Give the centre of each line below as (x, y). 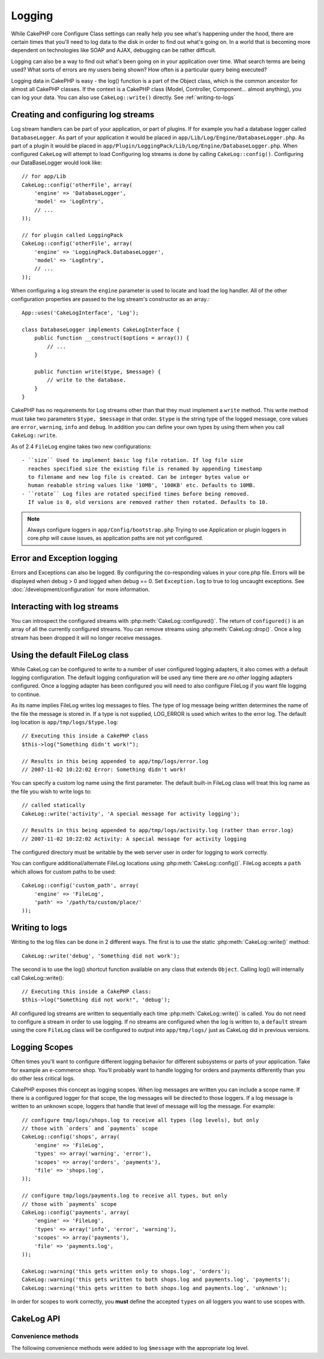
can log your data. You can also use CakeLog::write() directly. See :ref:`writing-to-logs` (123, 97)
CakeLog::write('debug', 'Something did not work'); (101, 956)
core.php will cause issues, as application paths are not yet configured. (115, 538)
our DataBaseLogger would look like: (56, 163)
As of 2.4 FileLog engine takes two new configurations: (82, 446)
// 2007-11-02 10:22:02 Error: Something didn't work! (104, 769)
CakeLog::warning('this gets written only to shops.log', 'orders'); (126, 1271)
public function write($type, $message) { (97, 371)
